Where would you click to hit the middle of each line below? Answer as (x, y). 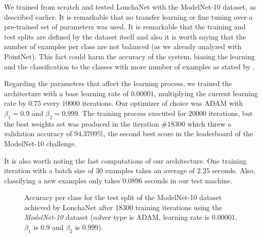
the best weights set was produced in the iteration (82, 123)
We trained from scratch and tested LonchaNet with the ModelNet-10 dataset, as (130, 7)
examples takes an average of (150, 170)
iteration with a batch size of (49, 170)
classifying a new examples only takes (62, 180)
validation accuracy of (38, 133)
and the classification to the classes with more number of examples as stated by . (129, 66)
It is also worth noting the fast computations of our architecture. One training (125, 160)
